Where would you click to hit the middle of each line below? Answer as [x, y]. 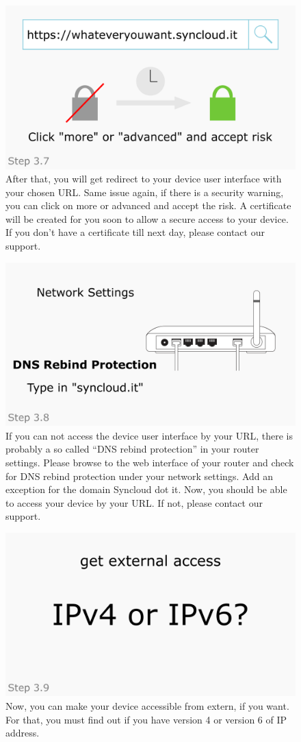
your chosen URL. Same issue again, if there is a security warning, [145, 192]
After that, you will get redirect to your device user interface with [144, 179]
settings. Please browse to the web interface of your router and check [150, 462]
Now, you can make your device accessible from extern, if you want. [147, 706]
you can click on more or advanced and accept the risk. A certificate [148, 205]
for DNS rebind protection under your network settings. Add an [140, 476]
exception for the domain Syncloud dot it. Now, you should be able [146, 489]
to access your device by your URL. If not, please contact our [134, 502]
